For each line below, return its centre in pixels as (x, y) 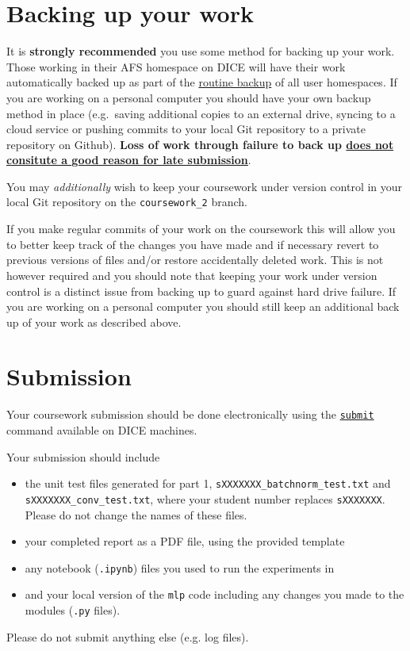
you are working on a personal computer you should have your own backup (189, 97)
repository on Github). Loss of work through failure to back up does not (200, 144)
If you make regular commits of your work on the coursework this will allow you (201, 229)
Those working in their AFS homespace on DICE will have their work (176, 66)
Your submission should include (83, 456)
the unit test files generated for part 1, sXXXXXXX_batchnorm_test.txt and (208, 483)
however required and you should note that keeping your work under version (192, 275)
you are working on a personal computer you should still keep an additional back (203, 306)
